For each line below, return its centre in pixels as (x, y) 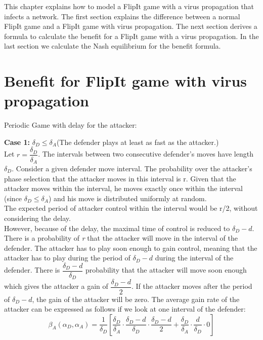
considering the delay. (37, 218)
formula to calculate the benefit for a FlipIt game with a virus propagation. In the (131, 36)
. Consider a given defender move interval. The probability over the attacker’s (132, 168)
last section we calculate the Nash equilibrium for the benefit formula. (113, 46)
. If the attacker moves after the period (192, 286)
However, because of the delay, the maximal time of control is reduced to (117, 228)
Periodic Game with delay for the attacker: (71, 125)
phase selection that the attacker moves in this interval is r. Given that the (120, 178)
